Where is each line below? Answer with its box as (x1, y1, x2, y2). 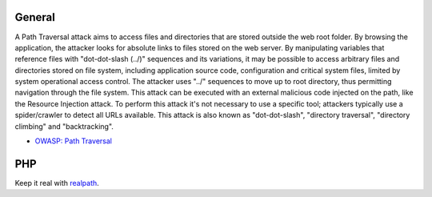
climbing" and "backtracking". (14, 121, 114, 131)
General (14, 10, 56, 24)
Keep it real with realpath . (14, 178, 99, 187)
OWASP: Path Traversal (34, 136, 112, 146)
